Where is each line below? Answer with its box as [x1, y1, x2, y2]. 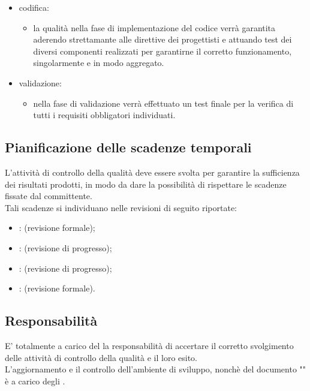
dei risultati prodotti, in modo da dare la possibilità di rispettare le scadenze [5, 178, 287, 190]
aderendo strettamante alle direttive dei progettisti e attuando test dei [33, 33, 292, 46]
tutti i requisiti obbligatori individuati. [33, 109, 176, 121]
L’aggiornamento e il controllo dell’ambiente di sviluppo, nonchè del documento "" [5, 363, 306, 375]
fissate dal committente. [5, 190, 92, 202]
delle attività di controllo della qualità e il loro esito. [5, 351, 198, 363]
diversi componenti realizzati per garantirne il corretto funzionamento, [33, 44, 292, 57]
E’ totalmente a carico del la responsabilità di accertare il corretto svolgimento [5, 339, 294, 351]
